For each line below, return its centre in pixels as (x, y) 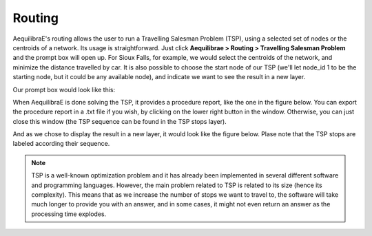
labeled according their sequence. (61, 144)
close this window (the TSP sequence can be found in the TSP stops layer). (120, 121)
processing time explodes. (69, 214)
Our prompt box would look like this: (64, 89)
